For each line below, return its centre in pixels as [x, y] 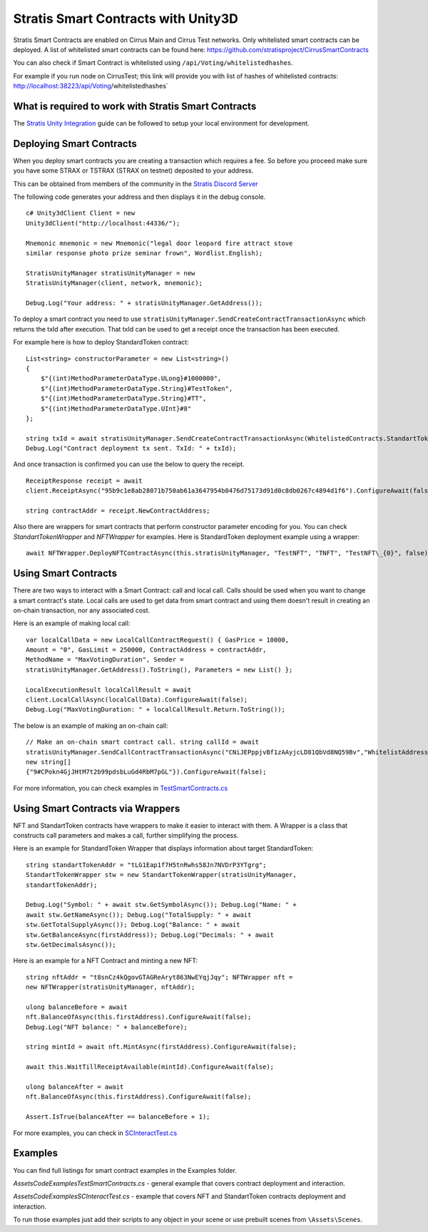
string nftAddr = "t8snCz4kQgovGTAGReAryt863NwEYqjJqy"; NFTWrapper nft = [159, 977]
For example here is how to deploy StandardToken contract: [101, 342]
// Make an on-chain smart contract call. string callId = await [143, 742]
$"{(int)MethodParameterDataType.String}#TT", [123, 399]
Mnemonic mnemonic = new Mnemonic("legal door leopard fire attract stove [159, 243]
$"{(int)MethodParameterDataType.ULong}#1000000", [131, 379]
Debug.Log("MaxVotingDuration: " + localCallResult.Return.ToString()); [156, 710]
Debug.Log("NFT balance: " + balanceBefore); [107, 1027]
